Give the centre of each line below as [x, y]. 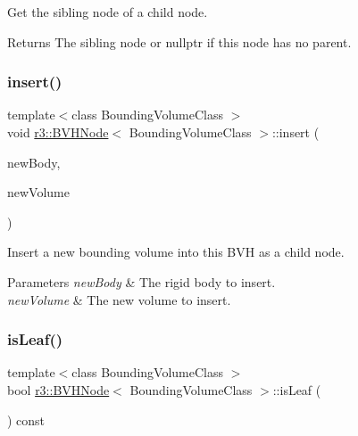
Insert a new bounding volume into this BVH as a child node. [176, 252]
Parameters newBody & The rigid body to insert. [142, 281]
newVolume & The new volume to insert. [119, 299]
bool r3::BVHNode [58, 389]
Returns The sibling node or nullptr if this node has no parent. [179, 41]
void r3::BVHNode [58, 132]
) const [26, 420]
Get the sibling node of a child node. [108, 12]
